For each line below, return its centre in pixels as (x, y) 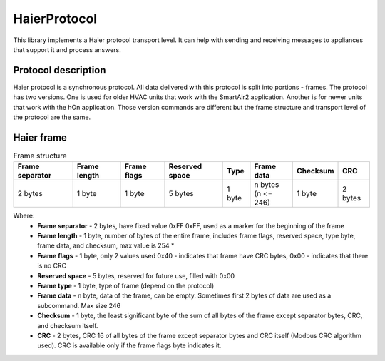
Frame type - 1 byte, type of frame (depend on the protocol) (126, 286)
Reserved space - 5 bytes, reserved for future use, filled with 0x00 (136, 275)
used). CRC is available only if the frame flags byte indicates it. (129, 345)
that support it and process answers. (67, 49)
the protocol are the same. (52, 117)
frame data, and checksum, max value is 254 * (106, 245)
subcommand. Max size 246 (79, 305)
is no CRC (52, 266)
